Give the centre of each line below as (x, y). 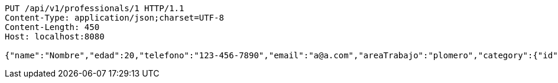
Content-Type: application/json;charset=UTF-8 (114, 18)
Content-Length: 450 (52, 27)
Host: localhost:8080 (55, 36)
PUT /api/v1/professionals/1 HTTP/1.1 (95, 8)
